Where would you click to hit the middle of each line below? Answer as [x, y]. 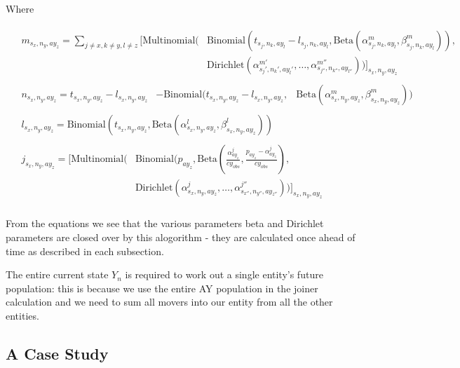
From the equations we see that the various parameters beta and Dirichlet [165, 223]
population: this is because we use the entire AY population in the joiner [162, 288]
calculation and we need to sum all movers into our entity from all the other [169, 302]
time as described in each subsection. [85, 251]
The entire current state [57, 274]
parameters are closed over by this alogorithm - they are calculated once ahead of [181, 237]
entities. [22, 315]
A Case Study [57, 353]
